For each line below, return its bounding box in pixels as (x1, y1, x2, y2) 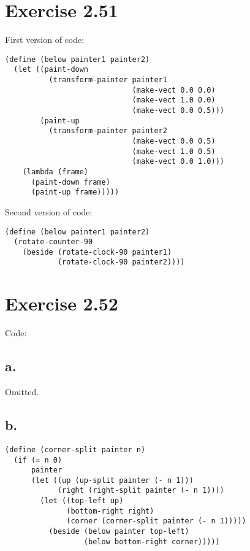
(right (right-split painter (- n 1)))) (57, 486, 224, 495)
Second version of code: (5, 205, 93, 218)
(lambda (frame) (22, 167, 89, 176)
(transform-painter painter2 (48, 126, 167, 136)
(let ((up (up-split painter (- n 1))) (31, 476, 194, 485)
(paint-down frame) (31, 177, 110, 187)
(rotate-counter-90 (13, 237, 93, 247)
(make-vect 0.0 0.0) (132, 85, 216, 94)
